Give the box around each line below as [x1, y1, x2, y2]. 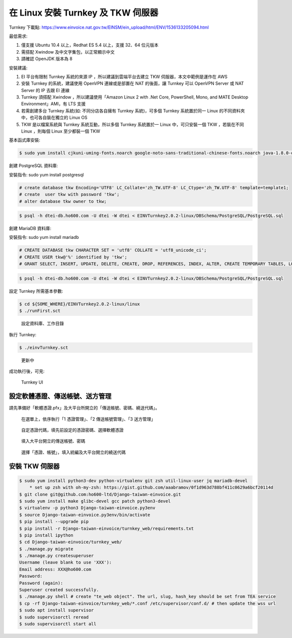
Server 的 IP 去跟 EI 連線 [21, 87, 70, 93]
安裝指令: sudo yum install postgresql [9, 172, 84, 177]
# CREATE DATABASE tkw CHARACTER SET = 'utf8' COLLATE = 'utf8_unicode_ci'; [19, 248, 207, 253]
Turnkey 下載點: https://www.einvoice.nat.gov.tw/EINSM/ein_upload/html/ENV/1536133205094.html [9, 24, 209, 30]
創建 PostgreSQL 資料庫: [9, 163, 58, 169]
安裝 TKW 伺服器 [9, 462, 60, 470]
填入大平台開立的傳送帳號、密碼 [21, 438, 85, 444]
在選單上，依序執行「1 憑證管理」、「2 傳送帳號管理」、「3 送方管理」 [21, 416, 156, 422]
